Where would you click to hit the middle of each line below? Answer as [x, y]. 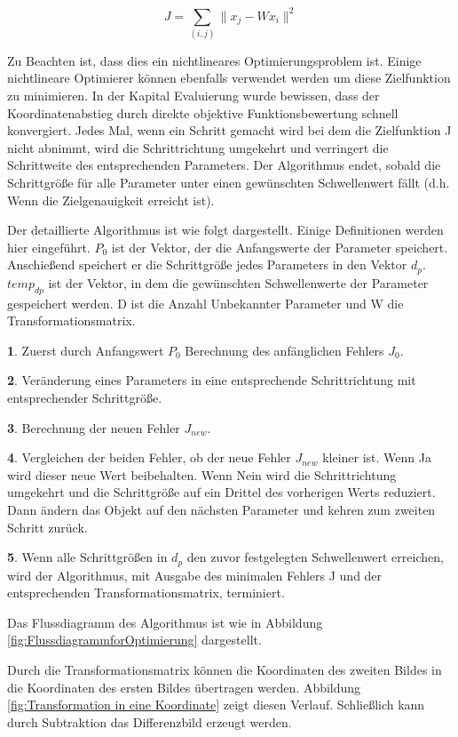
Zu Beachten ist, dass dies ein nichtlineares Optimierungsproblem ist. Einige [214, 60]
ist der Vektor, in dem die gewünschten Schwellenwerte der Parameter [238, 282]
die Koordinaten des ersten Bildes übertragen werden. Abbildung [184, 687]
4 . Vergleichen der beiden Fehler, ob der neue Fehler [149, 457]
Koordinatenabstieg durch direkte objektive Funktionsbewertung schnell [203, 112]
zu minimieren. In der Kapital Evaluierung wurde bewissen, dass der [193, 96]
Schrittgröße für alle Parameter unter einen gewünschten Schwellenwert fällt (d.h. [229, 182]
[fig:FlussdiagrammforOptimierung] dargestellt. [134, 640]
